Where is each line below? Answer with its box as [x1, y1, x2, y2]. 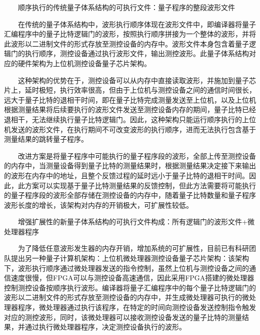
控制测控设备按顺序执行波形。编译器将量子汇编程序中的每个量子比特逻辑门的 [4, 282, 256, 292]
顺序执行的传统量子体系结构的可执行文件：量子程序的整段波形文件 [18, 2, 235, 12]
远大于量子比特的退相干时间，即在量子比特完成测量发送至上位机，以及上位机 [4, 94, 256, 105]
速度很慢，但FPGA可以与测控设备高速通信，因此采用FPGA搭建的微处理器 [10, 272, 254, 283]
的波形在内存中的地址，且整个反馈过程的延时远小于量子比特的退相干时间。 [4, 170, 249, 180]
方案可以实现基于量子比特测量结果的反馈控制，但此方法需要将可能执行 [24, 180, 256, 190]
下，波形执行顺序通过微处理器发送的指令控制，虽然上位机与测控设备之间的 [4, 262, 249, 273]
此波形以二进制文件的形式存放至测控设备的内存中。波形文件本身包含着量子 [4, 38, 249, 49]
